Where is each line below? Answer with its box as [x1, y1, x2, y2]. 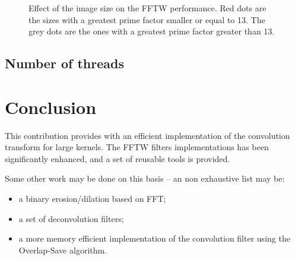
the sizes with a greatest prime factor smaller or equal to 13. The [28, 13, 265, 26]
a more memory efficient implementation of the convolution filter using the [18, 232, 290, 245]
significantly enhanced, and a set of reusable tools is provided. [5, 152, 230, 164]
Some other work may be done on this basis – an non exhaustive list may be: [5, 172, 285, 185]
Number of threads [5, 54, 124, 72]
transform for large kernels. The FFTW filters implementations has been [5, 141, 269, 153]
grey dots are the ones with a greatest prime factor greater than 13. [28, 25, 275, 37]
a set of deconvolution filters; [18, 212, 124, 224]
